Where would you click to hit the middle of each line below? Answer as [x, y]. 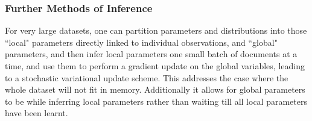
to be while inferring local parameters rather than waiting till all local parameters [156, 101]
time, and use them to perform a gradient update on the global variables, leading [155, 66]
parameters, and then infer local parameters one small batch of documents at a [151, 54]
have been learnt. [37, 113]
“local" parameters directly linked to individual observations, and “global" [141, 42]
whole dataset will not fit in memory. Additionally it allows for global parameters [155, 89]
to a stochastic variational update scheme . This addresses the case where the [147, 77]
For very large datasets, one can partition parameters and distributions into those [156, 30]
